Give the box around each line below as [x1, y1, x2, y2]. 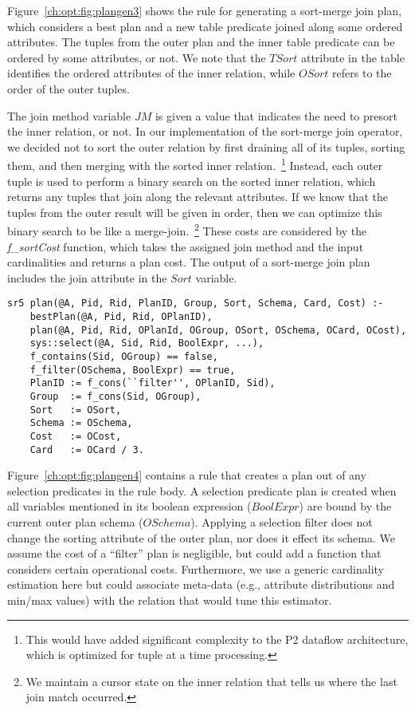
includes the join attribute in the [7, 269, 167, 286]
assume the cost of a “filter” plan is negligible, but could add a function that [7, 545, 382, 562]
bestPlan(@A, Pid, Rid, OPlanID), [29, 311, 213, 323]
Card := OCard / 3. [29, 444, 144, 456]
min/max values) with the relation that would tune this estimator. [7, 592, 332, 609]
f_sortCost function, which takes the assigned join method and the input [7, 238, 364, 254]
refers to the [332, 65, 392, 81]
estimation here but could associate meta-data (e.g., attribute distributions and [7, 576, 395, 593]
